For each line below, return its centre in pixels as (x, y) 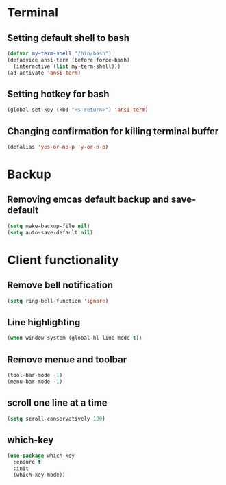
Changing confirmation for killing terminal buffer (113, 131)
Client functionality (63, 260)
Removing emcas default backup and (88, 200)
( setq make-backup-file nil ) (49, 226)
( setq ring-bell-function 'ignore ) (58, 301)
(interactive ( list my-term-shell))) (67, 66)
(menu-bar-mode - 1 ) (35, 382)
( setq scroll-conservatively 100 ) (56, 419)
